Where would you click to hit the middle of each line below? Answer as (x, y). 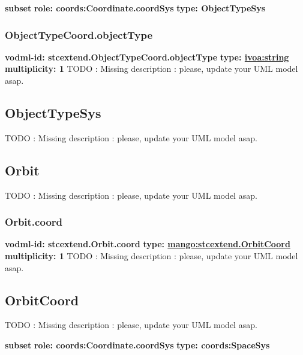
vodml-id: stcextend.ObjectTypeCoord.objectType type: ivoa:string (147, 57)
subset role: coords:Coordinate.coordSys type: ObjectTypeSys (135, 8)
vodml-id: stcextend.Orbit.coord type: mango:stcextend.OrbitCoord (148, 244)
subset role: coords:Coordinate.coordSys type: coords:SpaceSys (137, 345)
